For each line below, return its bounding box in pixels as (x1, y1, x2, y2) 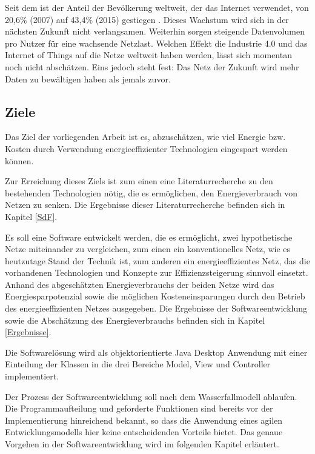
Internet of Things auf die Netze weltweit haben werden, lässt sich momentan (5, 48, 292, 61)
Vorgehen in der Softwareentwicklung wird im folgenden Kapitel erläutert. (5, 438, 279, 450)
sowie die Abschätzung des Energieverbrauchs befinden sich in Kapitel (5, 313, 265, 326)
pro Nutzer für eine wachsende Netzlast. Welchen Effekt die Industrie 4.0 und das (5, 36, 308, 49)
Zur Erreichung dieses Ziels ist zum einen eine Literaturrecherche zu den (5, 175, 273, 187)
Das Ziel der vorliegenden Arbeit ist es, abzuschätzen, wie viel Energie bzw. (5, 130, 286, 143)
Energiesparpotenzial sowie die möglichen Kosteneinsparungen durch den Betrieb (5, 290, 305, 302)
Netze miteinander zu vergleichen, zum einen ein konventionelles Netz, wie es (5, 242, 291, 255)
